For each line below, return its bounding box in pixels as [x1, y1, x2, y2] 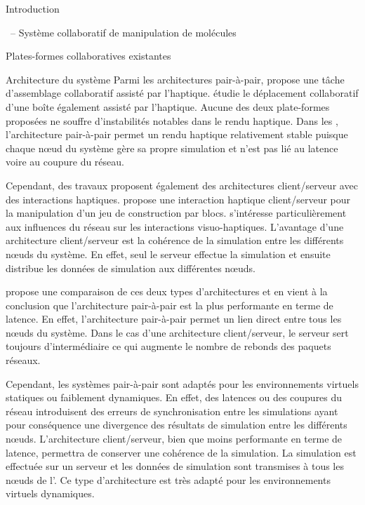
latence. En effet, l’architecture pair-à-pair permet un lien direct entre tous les [6, 311, 342, 326]
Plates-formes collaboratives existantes [6, 48, 171, 63]
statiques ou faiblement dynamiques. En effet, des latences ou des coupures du [6, 390, 343, 405]
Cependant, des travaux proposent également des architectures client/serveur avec [6, 177, 358, 192]
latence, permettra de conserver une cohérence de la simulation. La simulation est [6, 445, 357, 459]
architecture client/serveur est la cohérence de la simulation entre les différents [6, 233, 344, 248]
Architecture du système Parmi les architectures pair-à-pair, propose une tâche [6, 72, 345, 86]
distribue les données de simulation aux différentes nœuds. [6, 260, 255, 275]
